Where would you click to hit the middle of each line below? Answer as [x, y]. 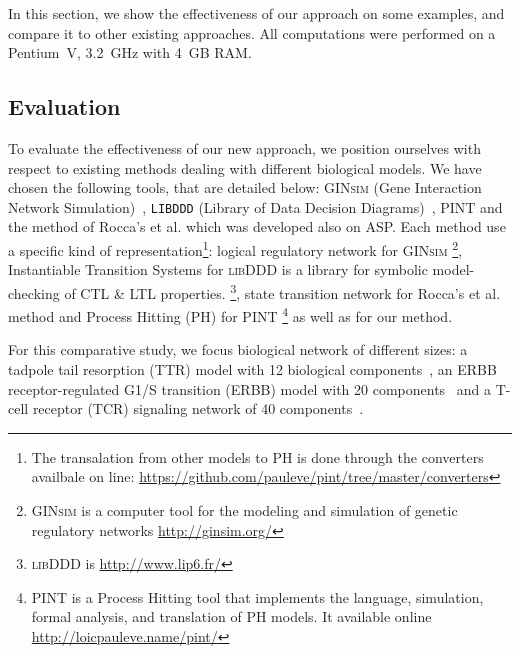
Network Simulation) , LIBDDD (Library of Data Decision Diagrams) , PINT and [255, 206]
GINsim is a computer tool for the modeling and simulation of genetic [244, 509]
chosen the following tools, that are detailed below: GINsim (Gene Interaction [245, 187]
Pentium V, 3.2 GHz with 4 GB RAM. [130, 52]
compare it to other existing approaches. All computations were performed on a [252, 32]
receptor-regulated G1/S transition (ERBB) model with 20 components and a [250, 388]
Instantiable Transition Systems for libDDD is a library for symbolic [218, 269]
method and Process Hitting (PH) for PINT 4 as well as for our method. [230, 314]
